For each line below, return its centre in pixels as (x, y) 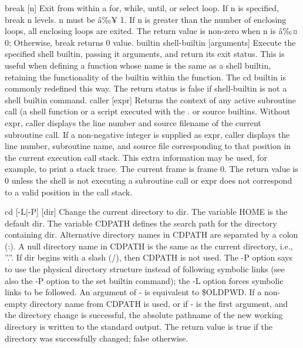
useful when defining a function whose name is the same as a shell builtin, (138, 65)
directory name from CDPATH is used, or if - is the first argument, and (159, 303)
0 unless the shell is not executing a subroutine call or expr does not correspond (149, 180)
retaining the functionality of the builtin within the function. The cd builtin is (145, 77)
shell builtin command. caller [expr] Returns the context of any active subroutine (151, 99)
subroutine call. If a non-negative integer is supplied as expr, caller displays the (147, 134)
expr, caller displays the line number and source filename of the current (133, 122)
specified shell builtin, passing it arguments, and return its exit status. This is (145, 54)
